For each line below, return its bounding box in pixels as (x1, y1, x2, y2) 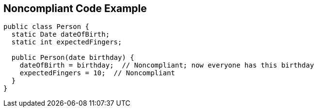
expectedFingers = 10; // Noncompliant (19, 69, 175, 77)
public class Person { (3, 23, 90, 31)
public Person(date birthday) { (11, 54, 134, 62)
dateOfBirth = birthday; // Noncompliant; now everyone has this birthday (19, 61, 314, 69)
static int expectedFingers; (11, 38, 122, 46)
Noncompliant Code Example (3, 2, 147, 14)
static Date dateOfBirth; (11, 30, 110, 39)
